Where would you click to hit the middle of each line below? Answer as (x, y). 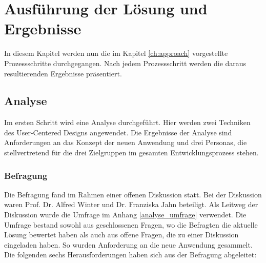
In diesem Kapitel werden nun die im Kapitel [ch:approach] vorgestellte (116, 53)
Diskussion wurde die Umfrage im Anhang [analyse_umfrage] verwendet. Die (125, 215)
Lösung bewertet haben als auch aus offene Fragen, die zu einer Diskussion (121, 235)
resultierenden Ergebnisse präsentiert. (63, 73)
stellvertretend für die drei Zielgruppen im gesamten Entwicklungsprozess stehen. (131, 153)
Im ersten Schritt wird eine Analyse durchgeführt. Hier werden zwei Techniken (127, 122)
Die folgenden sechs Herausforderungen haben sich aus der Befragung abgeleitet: (130, 255)
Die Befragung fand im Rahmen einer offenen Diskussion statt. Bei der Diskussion (133, 194)
